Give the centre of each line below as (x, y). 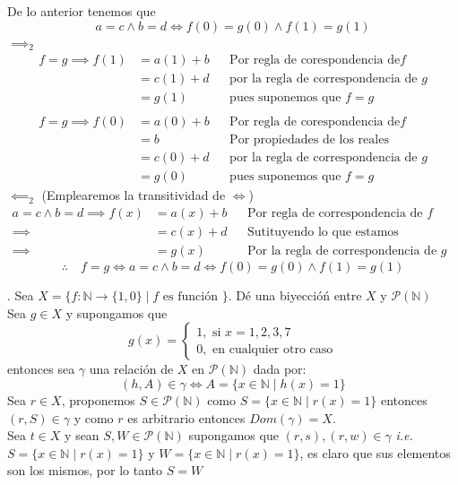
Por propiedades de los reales (309, 140)
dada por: (280, 369)
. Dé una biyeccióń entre (295, 295)
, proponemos (98, 399)
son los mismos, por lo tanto (85, 470)
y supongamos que (117, 312)
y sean (82, 435)
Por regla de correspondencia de (335, 214)
